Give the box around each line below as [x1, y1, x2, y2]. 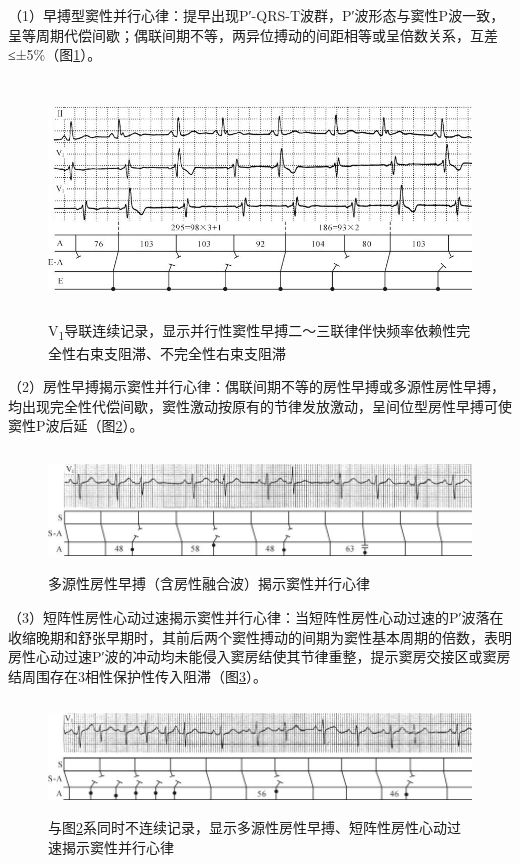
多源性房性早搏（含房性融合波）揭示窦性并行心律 [48, 573, 370, 594]
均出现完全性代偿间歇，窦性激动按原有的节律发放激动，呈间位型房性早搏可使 [8, 395, 512, 416]
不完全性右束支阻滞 [159, 342, 286, 363]
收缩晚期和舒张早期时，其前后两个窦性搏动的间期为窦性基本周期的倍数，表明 [8, 626, 512, 647]
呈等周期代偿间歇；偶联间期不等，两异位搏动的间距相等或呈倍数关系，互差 [8, 24, 498, 45]
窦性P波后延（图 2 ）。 [8, 415, 144, 436]
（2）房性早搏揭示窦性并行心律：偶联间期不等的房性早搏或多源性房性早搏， [8, 376, 505, 397]
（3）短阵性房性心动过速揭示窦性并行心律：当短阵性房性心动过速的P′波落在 [8, 607, 504, 628]
